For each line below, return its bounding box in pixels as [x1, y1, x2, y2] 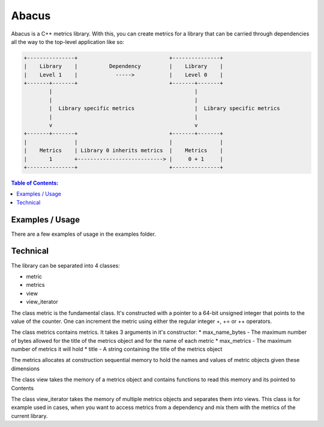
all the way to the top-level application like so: [11, 38, 124, 45]
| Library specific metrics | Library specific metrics [49, 105, 280, 112]
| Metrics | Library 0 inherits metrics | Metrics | [23, 147, 223, 154]
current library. [11, 412, 48, 419]
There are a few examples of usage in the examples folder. [11, 230, 156, 238]
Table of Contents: [11, 179, 59, 186]
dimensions [11, 364, 40, 372]
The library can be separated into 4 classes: [11, 262, 120, 269]
